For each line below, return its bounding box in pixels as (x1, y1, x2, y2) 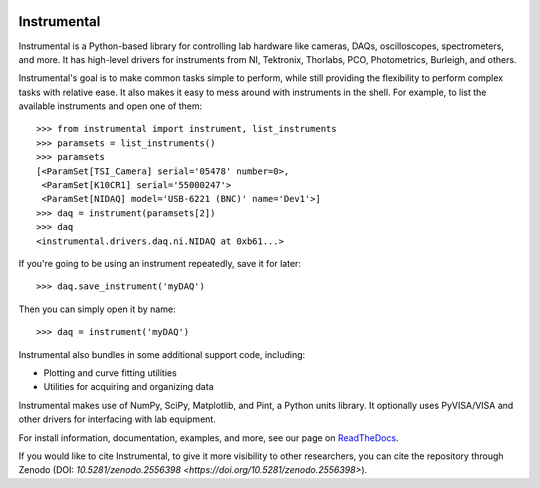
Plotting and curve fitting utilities (43, 366, 177, 379)
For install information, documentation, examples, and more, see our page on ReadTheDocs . (18, 431, 399, 444)
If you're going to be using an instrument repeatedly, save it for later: (18, 257, 302, 269)
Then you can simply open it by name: (18, 303, 176, 315)
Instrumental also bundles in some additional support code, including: (18, 348, 306, 360)
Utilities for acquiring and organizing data (43, 381, 214, 393)
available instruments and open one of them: (18, 100, 203, 112)
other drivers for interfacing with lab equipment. (18, 413, 217, 425)
